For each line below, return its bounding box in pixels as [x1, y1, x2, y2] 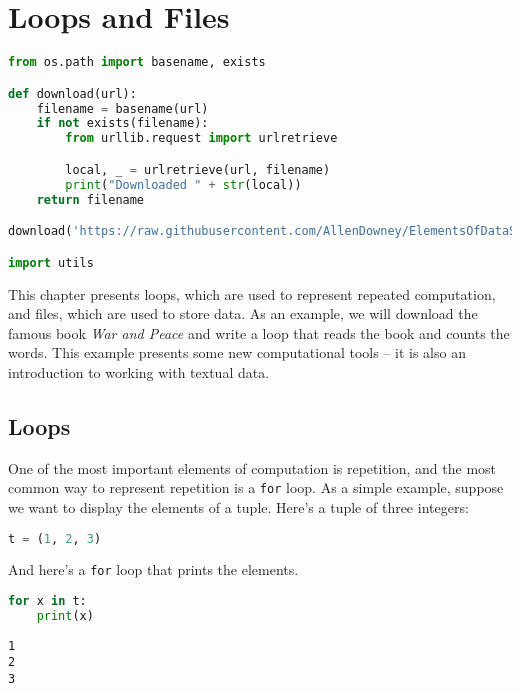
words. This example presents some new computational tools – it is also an [8, 342, 466, 363]
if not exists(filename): [36, 116, 209, 131]
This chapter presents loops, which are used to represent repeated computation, [8, 283, 496, 304]
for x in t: [8, 594, 87, 609]
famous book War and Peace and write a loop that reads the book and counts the [8, 322, 510, 343]
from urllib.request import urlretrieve [65, 131, 338, 146]
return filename [36, 192, 145, 207]
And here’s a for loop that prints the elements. [8, 559, 299, 580]
